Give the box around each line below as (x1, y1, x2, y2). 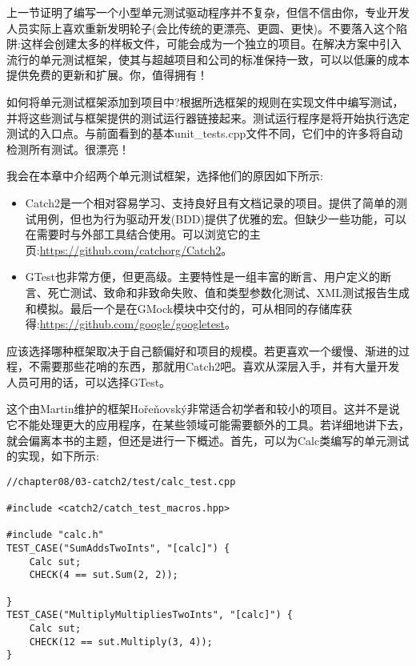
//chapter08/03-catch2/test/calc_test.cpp (6, 475, 236, 487)
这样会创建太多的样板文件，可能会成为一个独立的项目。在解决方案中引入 (20, 35, 402, 52)
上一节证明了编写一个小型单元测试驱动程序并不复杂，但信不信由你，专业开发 (6, 4, 410, 20)
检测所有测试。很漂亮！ (6, 140, 130, 157)
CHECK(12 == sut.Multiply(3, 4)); (29, 636, 213, 648)
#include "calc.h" (6, 529, 104, 541)
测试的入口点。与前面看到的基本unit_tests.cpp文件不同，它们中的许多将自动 (6, 125, 403, 142)
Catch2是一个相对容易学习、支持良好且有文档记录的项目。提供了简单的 (25, 194, 396, 211)
